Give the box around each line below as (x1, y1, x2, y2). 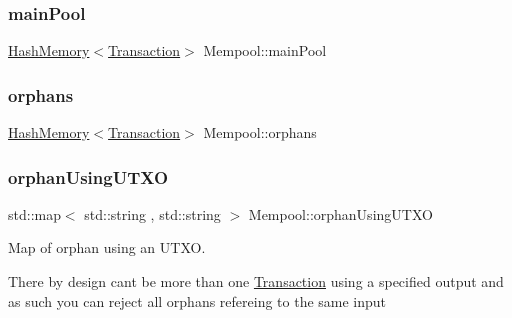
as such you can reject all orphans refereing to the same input (8, 290, 387, 311)
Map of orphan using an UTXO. (8, 237, 206, 258)
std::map (8, 203, 61, 224)
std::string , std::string (84, 203, 221, 224)
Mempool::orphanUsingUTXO (248, 203, 433, 224)
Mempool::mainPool (203, 40, 327, 61)
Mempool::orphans (203, 122, 317, 143)
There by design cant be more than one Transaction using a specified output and (8, 271, 504, 292)
